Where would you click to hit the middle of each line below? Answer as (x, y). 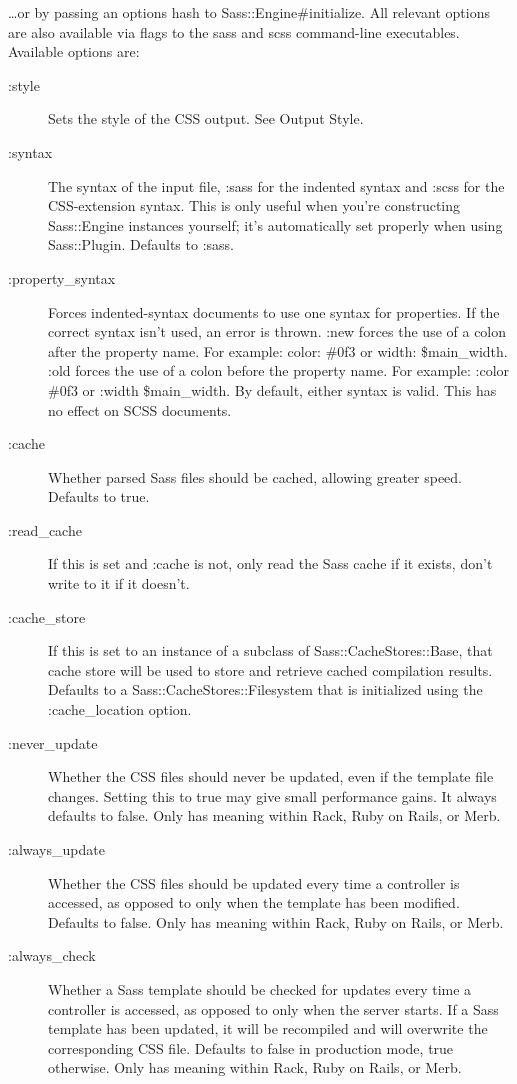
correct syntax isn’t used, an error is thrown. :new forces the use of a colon (277, 331)
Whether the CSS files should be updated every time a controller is (254, 882)
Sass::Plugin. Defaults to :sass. (141, 244)
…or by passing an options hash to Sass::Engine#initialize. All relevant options (249, 12)
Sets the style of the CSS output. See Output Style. (206, 118)
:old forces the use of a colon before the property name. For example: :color (279, 370)
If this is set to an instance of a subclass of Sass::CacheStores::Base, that (270, 650)
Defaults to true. (99, 496)
